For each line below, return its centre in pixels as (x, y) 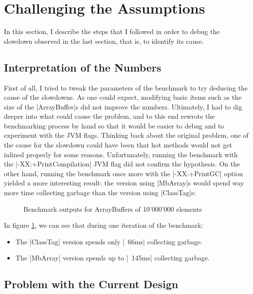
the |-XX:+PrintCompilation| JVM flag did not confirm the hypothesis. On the (122, 164)
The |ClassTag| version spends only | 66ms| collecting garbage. (109, 241)
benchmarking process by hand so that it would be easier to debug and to (114, 125)
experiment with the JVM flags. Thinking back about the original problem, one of (126, 135)
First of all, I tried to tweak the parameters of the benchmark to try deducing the (126, 87)
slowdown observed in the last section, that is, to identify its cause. (104, 41)
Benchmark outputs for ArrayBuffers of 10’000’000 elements (113, 209)
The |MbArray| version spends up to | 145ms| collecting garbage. (112, 258)
